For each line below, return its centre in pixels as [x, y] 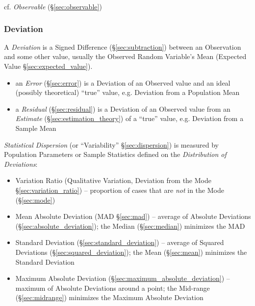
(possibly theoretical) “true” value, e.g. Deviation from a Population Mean [127, 92]
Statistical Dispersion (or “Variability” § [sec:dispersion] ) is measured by [111, 144]
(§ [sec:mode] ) [35, 199]
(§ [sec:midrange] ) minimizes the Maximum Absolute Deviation [109, 297]
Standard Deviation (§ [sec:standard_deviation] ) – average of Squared [120, 242]
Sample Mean [36, 128]
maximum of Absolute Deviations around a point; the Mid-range [113, 288]
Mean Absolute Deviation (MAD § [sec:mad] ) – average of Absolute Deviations [133, 216]
